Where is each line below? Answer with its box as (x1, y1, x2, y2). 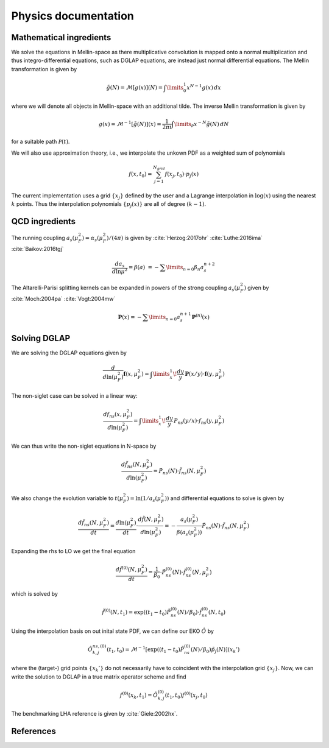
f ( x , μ (123, 370, 138, 378)
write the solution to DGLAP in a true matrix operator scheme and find (11, 673, 186, 680)
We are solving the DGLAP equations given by (11, 349, 127, 356)
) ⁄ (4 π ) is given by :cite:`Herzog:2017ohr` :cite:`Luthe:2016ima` (107, 234, 263, 241)
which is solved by (11, 590, 58, 598)
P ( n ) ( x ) (191, 312, 210, 320)
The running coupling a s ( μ (11, 234, 79, 243)
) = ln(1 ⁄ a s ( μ (127, 495, 161, 503)
